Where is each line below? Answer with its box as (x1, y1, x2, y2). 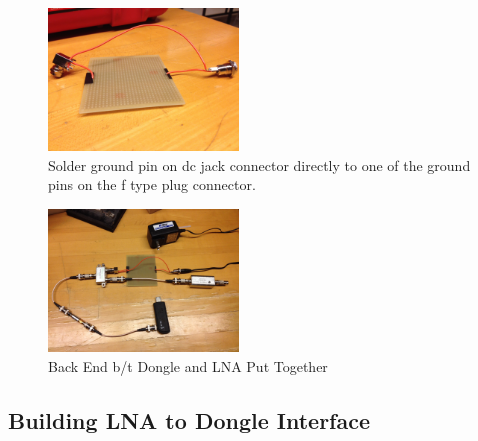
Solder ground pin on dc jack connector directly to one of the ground (48, 154, 471, 175)
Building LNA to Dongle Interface (8, 404, 370, 435)
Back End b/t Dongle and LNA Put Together (48, 355, 328, 376)
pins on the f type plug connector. (48, 174, 256, 195)
